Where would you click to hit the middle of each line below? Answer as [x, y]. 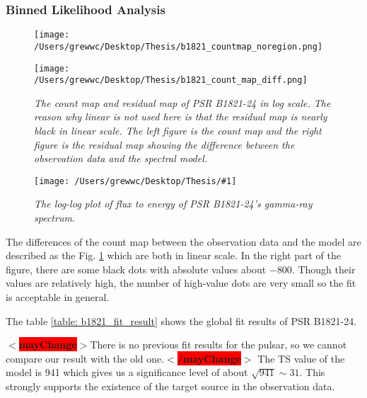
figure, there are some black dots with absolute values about [136, 269]
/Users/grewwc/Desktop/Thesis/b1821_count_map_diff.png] [171, 80]
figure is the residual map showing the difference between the [164, 144]
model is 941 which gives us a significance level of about [127, 372]
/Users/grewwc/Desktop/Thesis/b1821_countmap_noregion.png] [179, 46]
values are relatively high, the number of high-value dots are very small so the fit [181, 283]
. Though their [324, 269]
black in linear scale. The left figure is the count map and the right [178, 131]
